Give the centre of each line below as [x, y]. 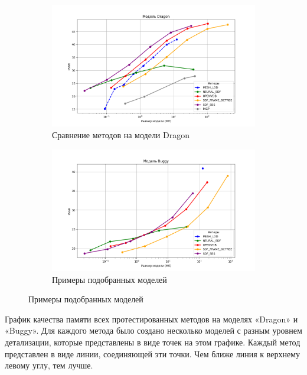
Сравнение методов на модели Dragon [121, 134]
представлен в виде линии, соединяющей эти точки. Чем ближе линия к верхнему [153, 353]
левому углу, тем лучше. [49, 365]
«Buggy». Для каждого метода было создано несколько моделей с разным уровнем [153, 330]
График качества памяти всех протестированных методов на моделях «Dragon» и [151, 319]
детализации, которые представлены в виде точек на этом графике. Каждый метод [153, 342]
